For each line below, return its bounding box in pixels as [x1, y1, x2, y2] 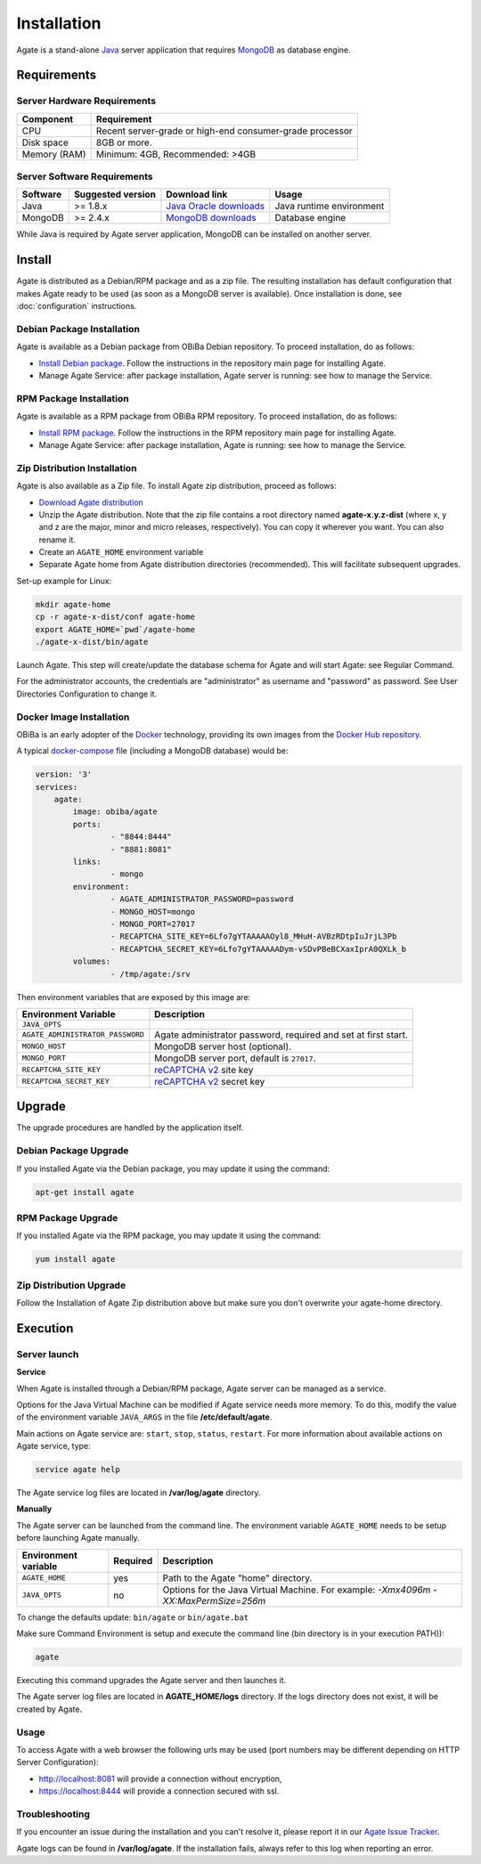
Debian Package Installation [16, 322, 140, 335]
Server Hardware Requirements [16, 94, 156, 107]
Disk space [21, 136, 69, 149]
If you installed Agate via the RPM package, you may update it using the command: [16, 1230, 322, 1241]
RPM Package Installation [16, 392, 129, 404]
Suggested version [74, 188, 156, 200]
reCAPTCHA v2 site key [154, 1063, 254, 1076]
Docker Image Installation [16, 711, 130, 723]
